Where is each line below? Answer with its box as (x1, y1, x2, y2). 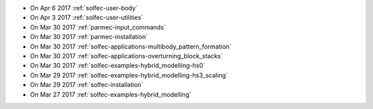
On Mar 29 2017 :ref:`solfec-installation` (30, 81, 144, 89)
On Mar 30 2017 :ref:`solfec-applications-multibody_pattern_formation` (30, 42, 231, 51)
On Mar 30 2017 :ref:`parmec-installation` (30, 33, 149, 41)
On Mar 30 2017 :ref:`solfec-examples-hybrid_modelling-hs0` (30, 62, 205, 70)
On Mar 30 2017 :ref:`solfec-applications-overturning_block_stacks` (30, 51, 223, 60)
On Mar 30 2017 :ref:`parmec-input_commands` (30, 23, 166, 31)
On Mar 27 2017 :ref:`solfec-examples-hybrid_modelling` (30, 90, 191, 99)
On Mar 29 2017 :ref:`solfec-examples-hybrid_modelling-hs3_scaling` (30, 71, 228, 79)
